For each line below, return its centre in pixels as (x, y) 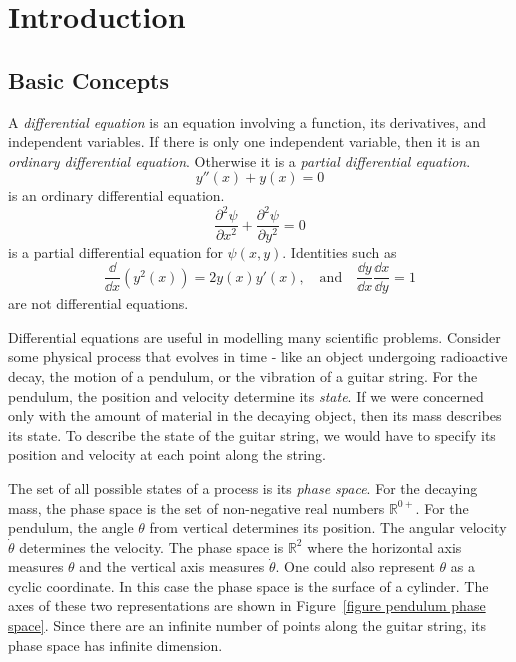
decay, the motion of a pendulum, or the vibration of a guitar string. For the (243, 375)
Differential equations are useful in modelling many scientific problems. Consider (254, 336)
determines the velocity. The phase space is (151, 546)
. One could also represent (355, 566)
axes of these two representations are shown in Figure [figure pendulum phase (247, 605)
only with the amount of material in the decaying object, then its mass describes (255, 415)
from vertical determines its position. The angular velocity (328, 527)
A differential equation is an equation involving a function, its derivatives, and (247, 121)
